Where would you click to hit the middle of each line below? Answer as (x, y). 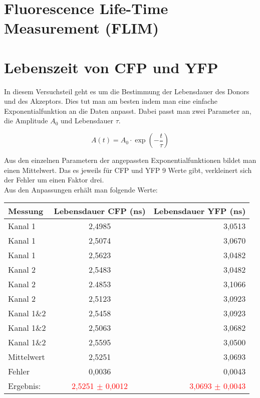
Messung (26, 211)
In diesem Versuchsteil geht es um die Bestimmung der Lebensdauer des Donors (127, 91)
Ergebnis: (25, 386)
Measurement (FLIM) (81, 28)
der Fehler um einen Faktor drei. (54, 180)
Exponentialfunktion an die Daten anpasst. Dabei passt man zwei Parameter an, (128, 111)
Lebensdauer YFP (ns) (200, 211)
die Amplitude (26, 121)
